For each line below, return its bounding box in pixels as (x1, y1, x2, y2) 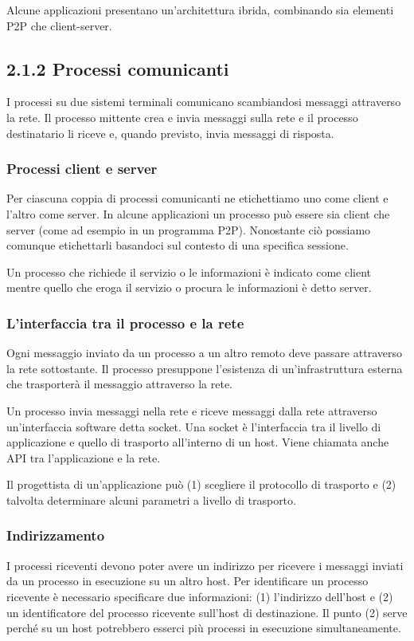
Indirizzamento (6, 525, 105, 545)
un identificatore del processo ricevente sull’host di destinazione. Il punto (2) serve (6, 604, 408, 620)
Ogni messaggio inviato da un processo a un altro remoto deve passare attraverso (6, 344, 402, 361)
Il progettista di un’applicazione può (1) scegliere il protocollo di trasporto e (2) (6, 476, 396, 493)
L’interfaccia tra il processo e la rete (6, 313, 244, 332)
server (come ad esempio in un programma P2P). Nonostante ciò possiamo (6, 221, 371, 238)
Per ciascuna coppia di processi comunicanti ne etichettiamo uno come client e (6, 190, 389, 206)
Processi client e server (6, 159, 158, 179)
